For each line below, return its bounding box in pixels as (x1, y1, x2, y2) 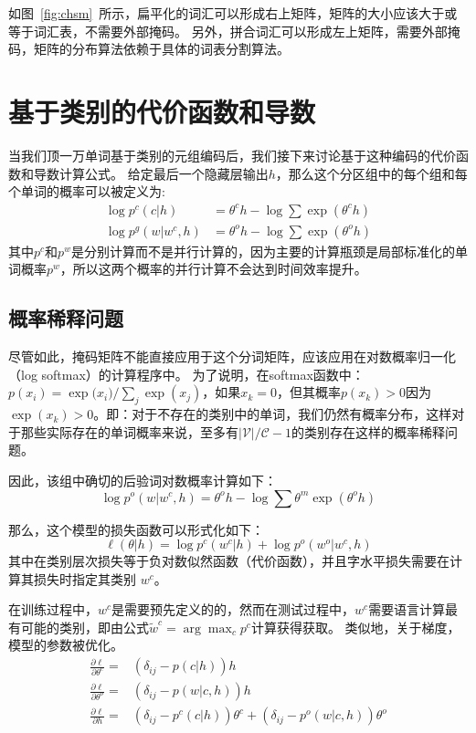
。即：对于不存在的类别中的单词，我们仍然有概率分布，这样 (93, 404, 452, 424)
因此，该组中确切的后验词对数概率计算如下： (8, 470, 277, 489)
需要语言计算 (368, 600, 446, 619)
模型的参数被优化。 (8, 635, 123, 654)
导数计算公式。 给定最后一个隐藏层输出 (33, 163, 269, 183)
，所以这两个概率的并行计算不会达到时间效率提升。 (59, 259, 367, 278)
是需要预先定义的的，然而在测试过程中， (111, 600, 355, 619)
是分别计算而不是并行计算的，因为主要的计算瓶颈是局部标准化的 (70, 241, 455, 260)
